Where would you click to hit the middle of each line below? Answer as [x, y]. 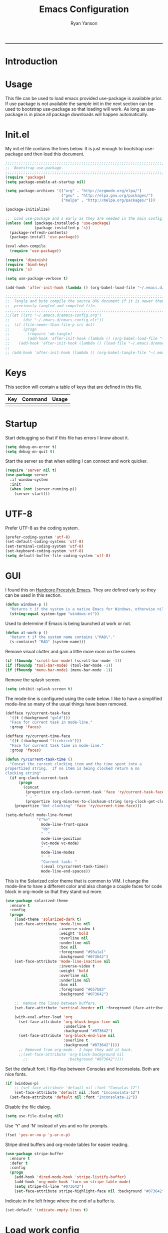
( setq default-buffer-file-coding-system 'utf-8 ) [58, 556]
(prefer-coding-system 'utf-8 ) [38, 537]
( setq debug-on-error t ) [31, 447]
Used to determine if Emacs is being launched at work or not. [68, 623]
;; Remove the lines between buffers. [56, 1003]
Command [34, 399]
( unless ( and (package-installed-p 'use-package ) [58, 223]
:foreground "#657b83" [82, 990]
